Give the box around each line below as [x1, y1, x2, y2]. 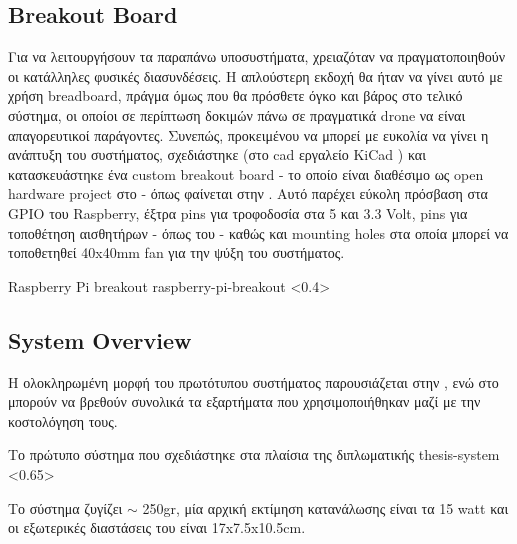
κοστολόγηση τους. [8, 410, 118, 431]
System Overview [8, 324, 192, 355]
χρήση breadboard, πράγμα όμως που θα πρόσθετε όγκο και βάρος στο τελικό [8, 85, 463, 106]
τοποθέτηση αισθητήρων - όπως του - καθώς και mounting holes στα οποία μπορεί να [8, 222, 509, 243]
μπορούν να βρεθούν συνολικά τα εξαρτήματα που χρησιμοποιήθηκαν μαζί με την [8, 391, 481, 412]
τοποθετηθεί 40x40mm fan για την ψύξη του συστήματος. [8, 242, 345, 263]
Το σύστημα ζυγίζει [8, 497, 123, 518]
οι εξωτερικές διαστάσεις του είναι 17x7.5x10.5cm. [8, 517, 306, 538]
